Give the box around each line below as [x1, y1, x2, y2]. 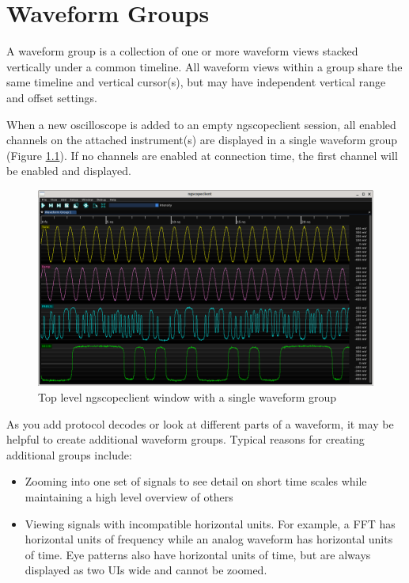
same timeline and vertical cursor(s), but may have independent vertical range [6, 74, 386, 90]
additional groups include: [6, 446, 132, 463]
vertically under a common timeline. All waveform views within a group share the [6, 58, 403, 74]
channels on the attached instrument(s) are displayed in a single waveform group [6, 131, 398, 148]
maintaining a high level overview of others [25, 489, 233, 505]
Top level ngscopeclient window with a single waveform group [38, 389, 337, 406]
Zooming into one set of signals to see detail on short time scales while [25, 473, 367, 490]
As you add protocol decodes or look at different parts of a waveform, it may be [6, 415, 394, 432]
